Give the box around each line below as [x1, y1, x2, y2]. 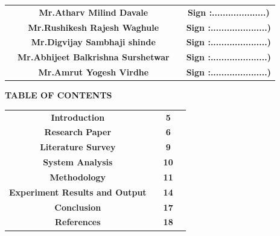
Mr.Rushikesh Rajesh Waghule [28, 21, 159, 33]
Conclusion [54, 200, 101, 213]
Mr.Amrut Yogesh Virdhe [38, 66, 149, 78]
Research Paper [44, 126, 112, 138]
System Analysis [43, 156, 113, 168]
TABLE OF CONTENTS [5, 89, 112, 101]
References [55, 215, 101, 228]
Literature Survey [40, 141, 116, 153]
